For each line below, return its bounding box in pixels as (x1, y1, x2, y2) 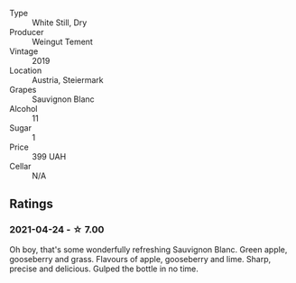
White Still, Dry (32, 17, 88, 28)
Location (9, 65, 42, 76)
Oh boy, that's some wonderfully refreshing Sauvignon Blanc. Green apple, (9, 243, 288, 255)
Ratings (9, 196, 54, 212)
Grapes (9, 85, 37, 95)
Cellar (9, 161, 32, 171)
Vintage (9, 46, 39, 57)
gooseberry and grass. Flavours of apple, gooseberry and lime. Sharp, (9, 253, 272, 264)
